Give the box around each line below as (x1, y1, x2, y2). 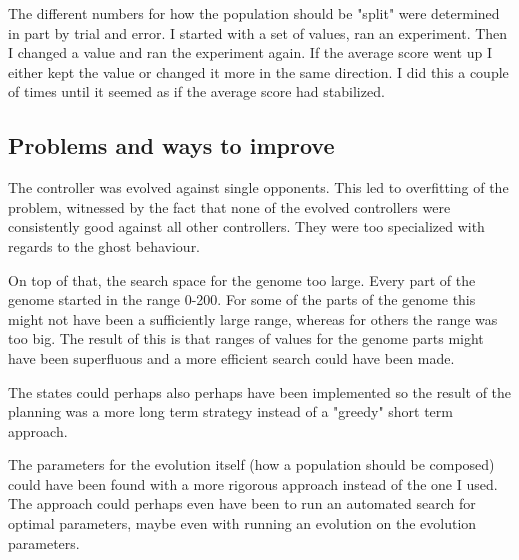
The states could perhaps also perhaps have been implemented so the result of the (8, 381, 512, 402)
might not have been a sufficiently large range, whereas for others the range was (8, 308, 498, 329)
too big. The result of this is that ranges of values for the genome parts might (8, 328, 484, 349)
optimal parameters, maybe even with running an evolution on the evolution (8, 513, 477, 534)
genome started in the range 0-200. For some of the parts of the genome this (8, 289, 476, 310)
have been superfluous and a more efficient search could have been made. (8, 347, 455, 368)
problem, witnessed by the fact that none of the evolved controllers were (8, 196, 451, 217)
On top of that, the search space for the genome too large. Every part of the (8, 269, 476, 290)
